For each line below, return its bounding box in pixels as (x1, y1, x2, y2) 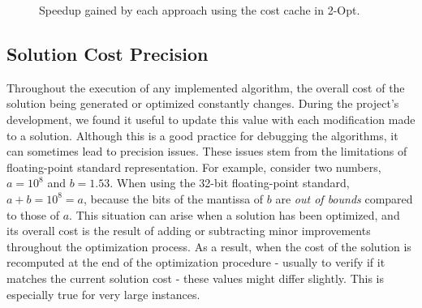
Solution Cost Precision (6, 41, 209, 66)
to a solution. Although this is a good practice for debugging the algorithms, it (6, 126, 398, 143)
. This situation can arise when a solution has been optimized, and (69, 206, 400, 223)
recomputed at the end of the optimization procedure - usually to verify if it (6, 254, 385, 271)
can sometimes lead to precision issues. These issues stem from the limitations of (6, 143, 407, 160)
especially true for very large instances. (6, 285, 200, 302)
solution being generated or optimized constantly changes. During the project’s (6, 95, 399, 112)
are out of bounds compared (275, 190, 413, 207)
